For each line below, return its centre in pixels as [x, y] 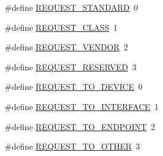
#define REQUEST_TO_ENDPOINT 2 [80, 126]
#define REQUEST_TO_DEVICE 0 [74, 87]
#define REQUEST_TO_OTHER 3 [73, 146]
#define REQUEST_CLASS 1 [61, 27]
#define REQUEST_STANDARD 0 [71, 7]
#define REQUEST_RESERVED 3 [71, 66]
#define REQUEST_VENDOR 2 [66, 47]
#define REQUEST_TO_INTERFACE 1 [82, 106]
